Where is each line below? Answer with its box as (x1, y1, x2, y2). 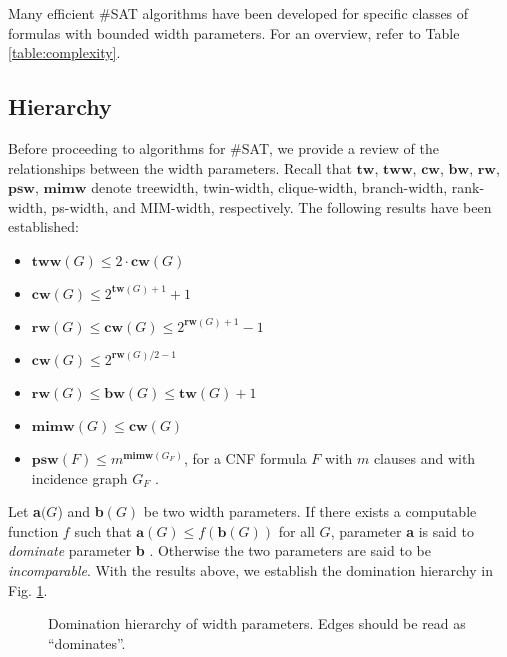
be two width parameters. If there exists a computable (143, 501, 477, 522)
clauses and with (373, 447, 476, 468)
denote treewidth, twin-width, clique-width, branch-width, (91, 177, 448, 198)
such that (74, 520, 132, 541)
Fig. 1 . (8, 579, 48, 600)
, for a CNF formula (183, 447, 307, 468)
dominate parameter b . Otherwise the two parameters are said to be (8, 540, 431, 561)
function (8, 520, 59, 541)
